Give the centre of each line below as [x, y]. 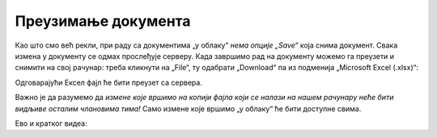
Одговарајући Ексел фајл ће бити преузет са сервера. [108, 82]
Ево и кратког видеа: [51, 123]
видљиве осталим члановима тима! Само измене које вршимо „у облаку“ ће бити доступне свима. [188, 108]
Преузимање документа [103, 21]
